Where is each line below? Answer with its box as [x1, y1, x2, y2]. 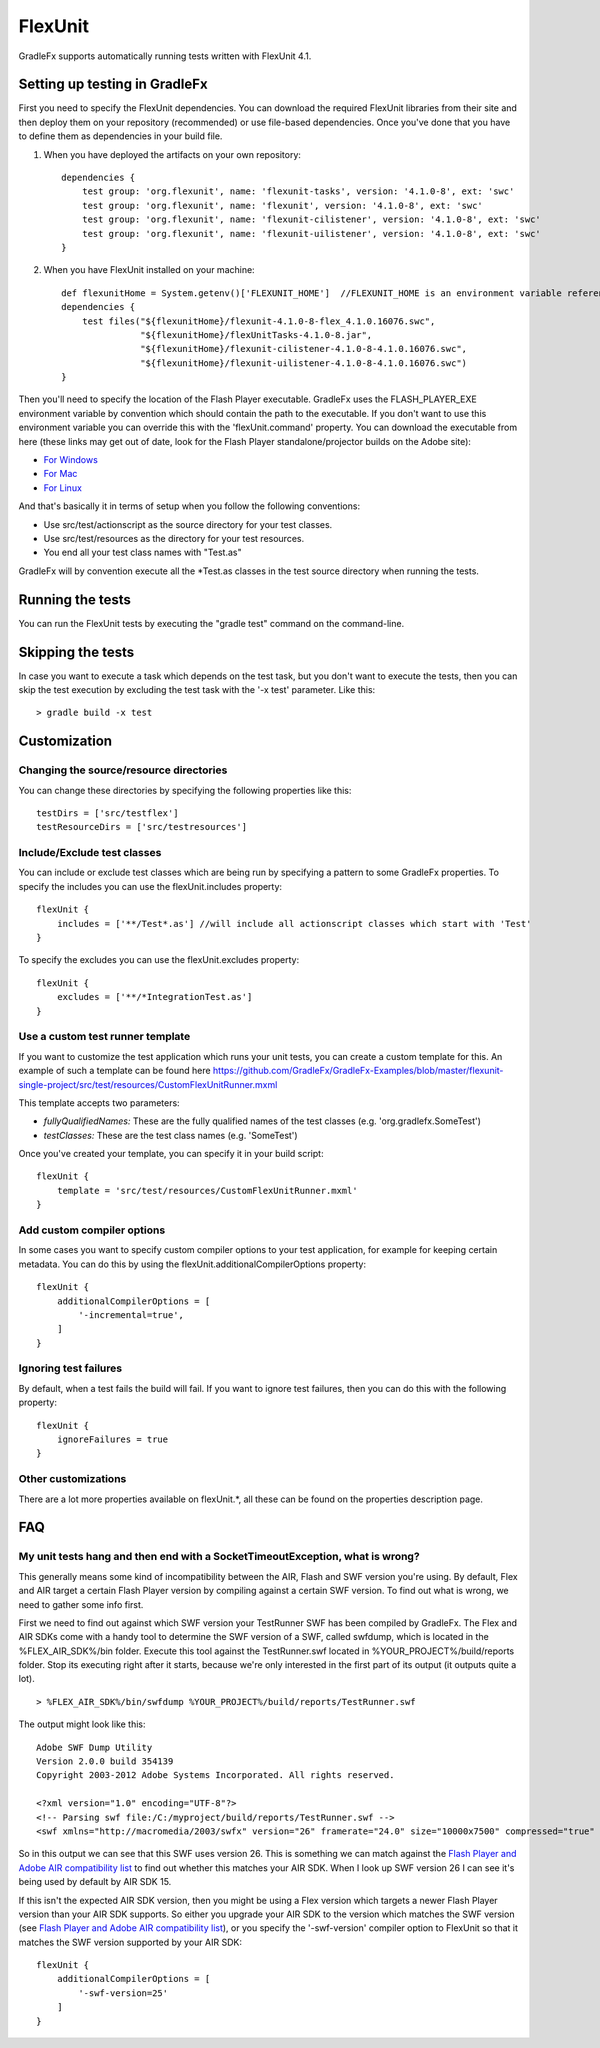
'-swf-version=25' [78, 1987, 169, 1999]
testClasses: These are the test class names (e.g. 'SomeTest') [43, 1129, 299, 1141]
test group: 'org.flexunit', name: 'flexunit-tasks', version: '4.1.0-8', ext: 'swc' [81, 186, 515, 197]
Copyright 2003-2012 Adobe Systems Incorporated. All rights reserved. [36, 1770, 395, 1781]
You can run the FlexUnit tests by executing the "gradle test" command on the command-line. [18, 617, 405, 629]
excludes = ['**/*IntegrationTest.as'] [56, 991, 253, 1003]
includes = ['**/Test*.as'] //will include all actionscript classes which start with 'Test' [56, 918, 532, 929]
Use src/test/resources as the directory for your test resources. [43, 533, 305, 544]
